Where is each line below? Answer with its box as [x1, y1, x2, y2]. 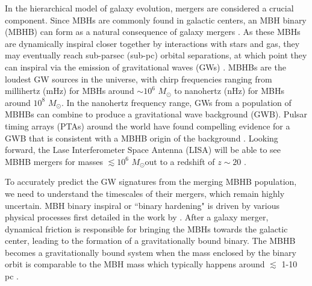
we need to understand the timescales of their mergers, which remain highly [5, 187, 285, 199]
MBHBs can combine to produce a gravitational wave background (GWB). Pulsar [5, 108, 308, 120]
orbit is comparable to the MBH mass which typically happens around [5, 258, 265, 270]
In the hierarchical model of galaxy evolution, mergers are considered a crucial [5, 2, 294, 14]
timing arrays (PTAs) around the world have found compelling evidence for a [5, 119, 290, 132]
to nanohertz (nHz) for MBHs [174, 84, 284, 97]
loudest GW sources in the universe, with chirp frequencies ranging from [5, 72, 272, 85]
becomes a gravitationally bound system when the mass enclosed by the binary [5, 246, 296, 258]
